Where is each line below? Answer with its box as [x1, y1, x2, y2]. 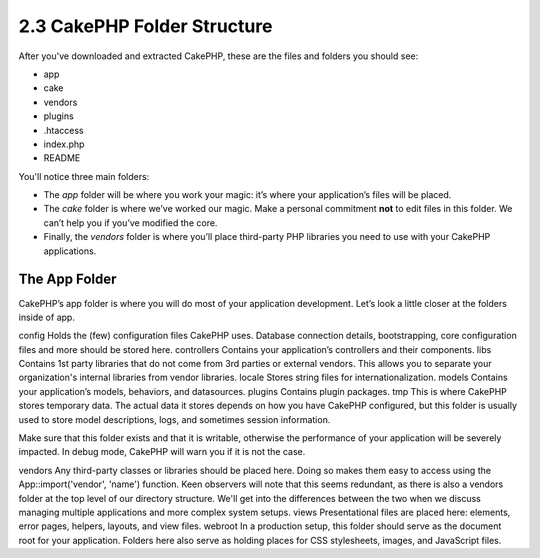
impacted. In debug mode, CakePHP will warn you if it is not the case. [18, 446, 306, 458]
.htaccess [43, 124, 84, 136]
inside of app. [18, 311, 75, 323]
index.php [43, 138, 85, 150]
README [43, 152, 81, 164]
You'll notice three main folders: [18, 170, 150, 182]
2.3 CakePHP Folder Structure [18, 15, 273, 37]
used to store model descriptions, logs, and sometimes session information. [18, 413, 331, 425]
